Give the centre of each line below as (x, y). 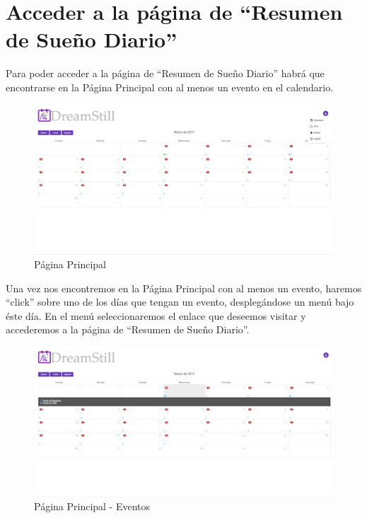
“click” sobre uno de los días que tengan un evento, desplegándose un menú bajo (180, 302)
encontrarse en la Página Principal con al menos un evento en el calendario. (170, 87)
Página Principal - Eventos (92, 506)
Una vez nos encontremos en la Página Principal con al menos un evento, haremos (184, 288)
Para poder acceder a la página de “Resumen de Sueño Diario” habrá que (165, 73)
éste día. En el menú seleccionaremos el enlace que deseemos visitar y (156, 315)
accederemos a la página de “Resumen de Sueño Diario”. (128, 329)
